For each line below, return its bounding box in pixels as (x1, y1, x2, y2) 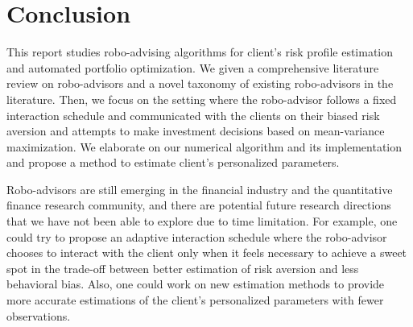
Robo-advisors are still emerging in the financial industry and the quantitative (6, 180, 393, 197)
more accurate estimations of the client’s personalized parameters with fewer (6, 292, 384, 308)
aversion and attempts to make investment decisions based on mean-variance (6, 122, 385, 139)
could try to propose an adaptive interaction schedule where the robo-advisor (6, 228, 387, 245)
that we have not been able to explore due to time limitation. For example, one (6, 213, 398, 230)
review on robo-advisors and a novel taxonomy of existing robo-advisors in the (6, 75, 394, 92)
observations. (6, 307, 71, 324)
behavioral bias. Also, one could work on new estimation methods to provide (6, 275, 385, 292)
